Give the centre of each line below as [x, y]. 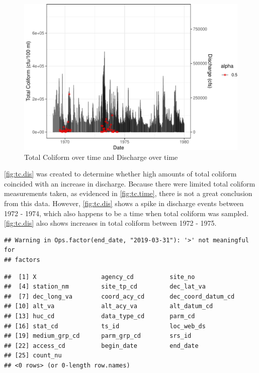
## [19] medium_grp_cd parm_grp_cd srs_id [98, 336]
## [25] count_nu [33, 356]
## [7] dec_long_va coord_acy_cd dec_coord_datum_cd [119, 296]
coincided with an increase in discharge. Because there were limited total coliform [130, 183]
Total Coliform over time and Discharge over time [101, 157]
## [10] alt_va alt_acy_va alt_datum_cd [109, 306]
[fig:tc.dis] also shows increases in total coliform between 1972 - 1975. [110, 223]
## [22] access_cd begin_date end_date [101, 346]
